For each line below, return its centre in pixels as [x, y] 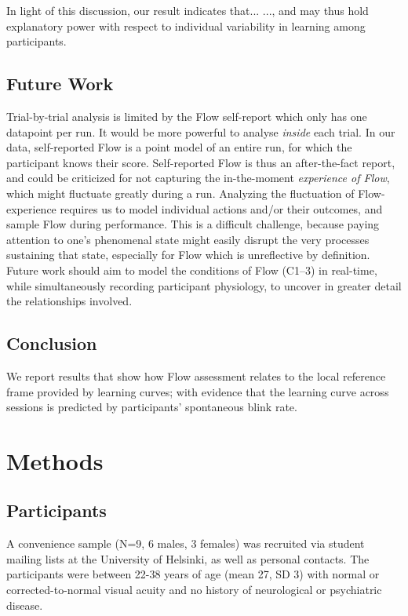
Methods [55, 460]
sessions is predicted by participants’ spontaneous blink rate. [152, 407]
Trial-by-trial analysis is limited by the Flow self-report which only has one [187, 116]
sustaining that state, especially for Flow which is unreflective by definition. [188, 255]
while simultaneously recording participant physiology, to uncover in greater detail [204, 285]
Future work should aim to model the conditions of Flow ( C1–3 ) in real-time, [192, 270]
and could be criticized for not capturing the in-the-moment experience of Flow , [198, 178]
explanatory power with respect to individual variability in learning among [186, 26]
